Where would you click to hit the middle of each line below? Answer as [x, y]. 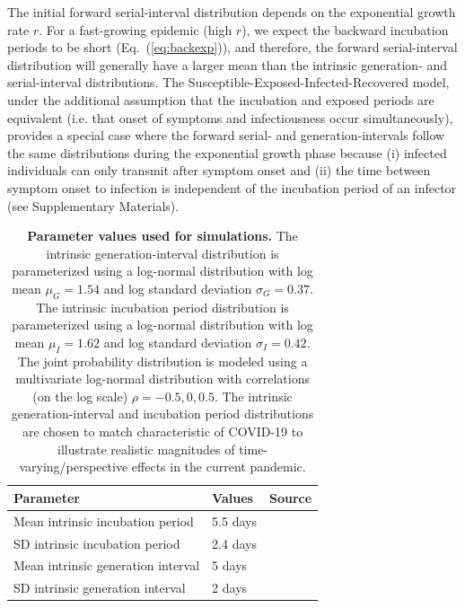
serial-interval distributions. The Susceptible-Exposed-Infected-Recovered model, [228, 82]
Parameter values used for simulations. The [162, 236]
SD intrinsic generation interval [100, 588]
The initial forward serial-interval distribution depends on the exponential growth [232, 12]
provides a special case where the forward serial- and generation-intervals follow [226, 135]
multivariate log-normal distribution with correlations [162, 379]
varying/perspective [74, 467]
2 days [230, 588]
